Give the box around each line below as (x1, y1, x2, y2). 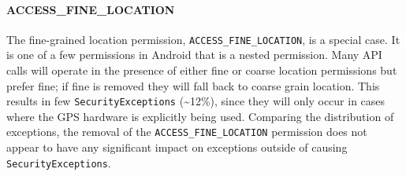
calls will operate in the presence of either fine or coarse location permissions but (6, 62, 397, 79)
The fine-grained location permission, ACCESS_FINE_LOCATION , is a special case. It (6, 31, 400, 47)
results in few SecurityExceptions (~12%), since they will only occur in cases (6, 93, 386, 109)
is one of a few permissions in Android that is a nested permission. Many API (6, 46, 382, 63)
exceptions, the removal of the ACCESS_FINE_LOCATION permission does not (6, 123, 367, 140)
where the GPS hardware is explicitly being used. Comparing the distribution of (6, 108, 394, 124)
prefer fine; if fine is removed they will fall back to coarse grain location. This (6, 77, 380, 93)
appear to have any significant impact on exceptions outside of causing (6, 139, 348, 156)
